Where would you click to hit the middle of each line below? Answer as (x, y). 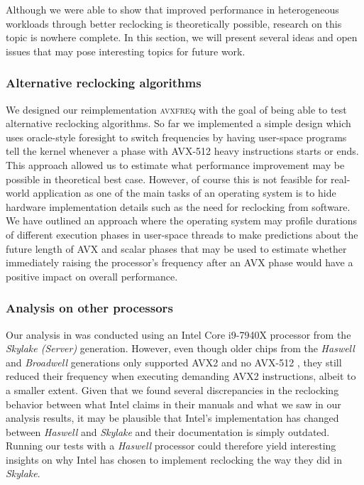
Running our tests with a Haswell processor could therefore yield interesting (171, 446)
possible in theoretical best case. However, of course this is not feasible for (167, 179)
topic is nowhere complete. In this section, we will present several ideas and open (182, 37)
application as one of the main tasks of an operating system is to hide (184, 193)
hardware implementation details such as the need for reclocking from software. (178, 206)
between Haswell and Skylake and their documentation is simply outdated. (168, 431)
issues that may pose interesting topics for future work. (126, 51)
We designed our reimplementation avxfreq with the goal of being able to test (176, 109)
